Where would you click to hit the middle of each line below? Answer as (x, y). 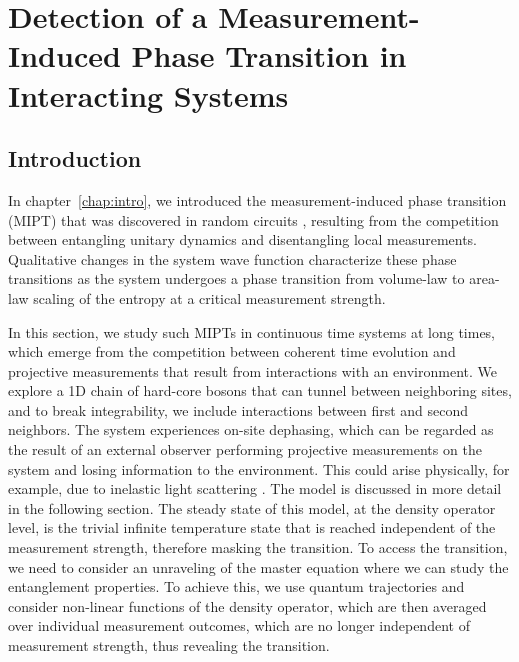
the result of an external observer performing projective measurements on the (245, 449)
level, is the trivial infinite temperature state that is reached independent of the (252, 527)
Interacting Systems (148, 94)
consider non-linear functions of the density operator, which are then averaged (247, 605)
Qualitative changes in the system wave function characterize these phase (232, 258)
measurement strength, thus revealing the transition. (169, 645)
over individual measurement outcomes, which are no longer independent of (239, 625)
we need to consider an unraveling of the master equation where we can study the (258, 566)
